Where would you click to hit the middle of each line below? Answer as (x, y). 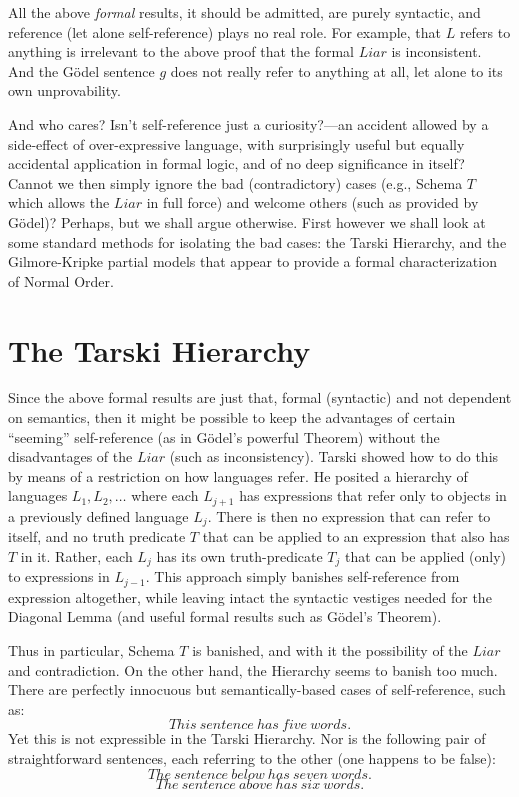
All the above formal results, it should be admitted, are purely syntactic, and (244, 12)
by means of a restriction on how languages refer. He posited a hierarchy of (238, 475)
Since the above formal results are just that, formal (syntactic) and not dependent (260, 397)
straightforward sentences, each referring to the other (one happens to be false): (252, 757)
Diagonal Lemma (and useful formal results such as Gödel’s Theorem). (225, 616)
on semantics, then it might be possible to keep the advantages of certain (232, 417)
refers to (485, 31)
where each (165, 495)
